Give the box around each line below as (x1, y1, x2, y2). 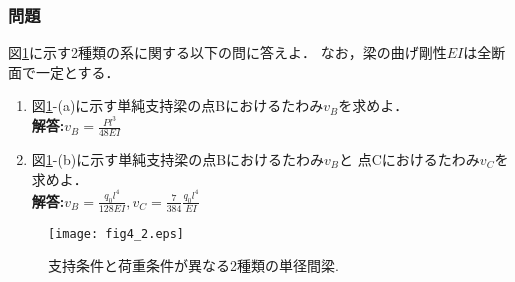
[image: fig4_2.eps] (48, 226, 185, 241)
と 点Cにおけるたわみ (339, 148, 480, 169)
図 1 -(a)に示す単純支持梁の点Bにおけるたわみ (31, 95, 324, 116)
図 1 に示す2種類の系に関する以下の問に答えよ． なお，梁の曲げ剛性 (8, 42, 447, 63)
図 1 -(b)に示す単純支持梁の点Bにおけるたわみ (31, 148, 325, 169)
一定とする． (35, 61, 120, 82)
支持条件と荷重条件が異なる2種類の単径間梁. (48, 255, 339, 276)
